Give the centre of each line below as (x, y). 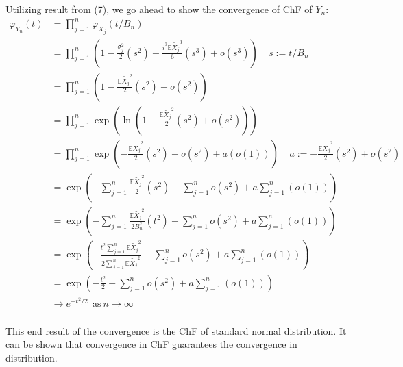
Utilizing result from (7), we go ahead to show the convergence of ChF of (159, 9)
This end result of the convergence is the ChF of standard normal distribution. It (176, 330)
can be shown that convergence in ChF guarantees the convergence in (151, 344)
